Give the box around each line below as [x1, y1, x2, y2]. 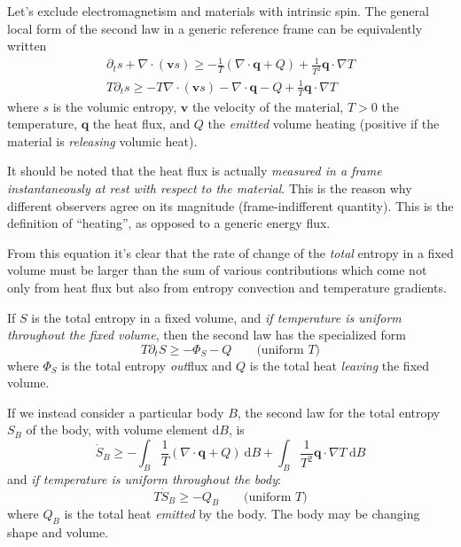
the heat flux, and [92, 114, 191, 133]
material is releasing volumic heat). [7, 131, 198, 150]
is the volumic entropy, [52, 97, 177, 115]
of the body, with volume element [26, 420, 208, 439]
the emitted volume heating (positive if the [207, 114, 440, 133]
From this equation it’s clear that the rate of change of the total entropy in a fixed [7, 243, 454, 262]
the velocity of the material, [191, 97, 344, 115]
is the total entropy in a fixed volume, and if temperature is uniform [31, 308, 402, 326]
